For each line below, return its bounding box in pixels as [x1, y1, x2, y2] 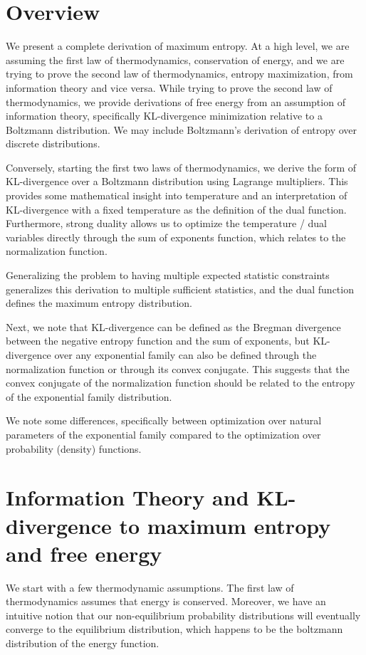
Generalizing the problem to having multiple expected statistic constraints [6, 268, 330, 283]
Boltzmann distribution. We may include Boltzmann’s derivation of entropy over [6, 122, 357, 137]
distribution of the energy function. [6, 636, 160, 651]
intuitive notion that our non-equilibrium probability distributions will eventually [6, 607, 361, 622]
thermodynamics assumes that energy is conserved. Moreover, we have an [6, 594, 326, 609]
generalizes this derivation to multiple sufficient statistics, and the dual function [6, 281, 354, 296]
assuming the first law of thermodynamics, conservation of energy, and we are [6, 52, 345, 67]
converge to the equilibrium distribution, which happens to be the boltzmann [6, 622, 343, 636]
